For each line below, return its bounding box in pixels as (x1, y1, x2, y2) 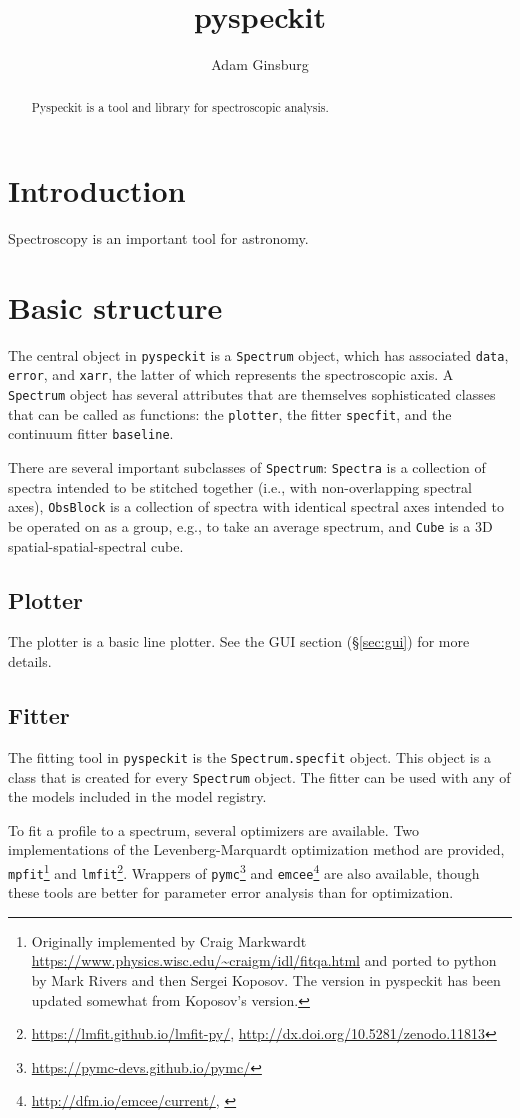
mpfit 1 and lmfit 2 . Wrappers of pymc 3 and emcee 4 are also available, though (8, 859, 480, 883)
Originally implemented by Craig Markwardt (31, 930, 307, 951)
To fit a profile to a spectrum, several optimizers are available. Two (8, 819, 420, 840)
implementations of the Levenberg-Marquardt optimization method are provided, (8, 839, 505, 860)
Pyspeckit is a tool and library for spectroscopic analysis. (31, 98, 329, 115)
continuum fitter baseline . (8, 423, 174, 444)
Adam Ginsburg (211, 54, 309, 75)
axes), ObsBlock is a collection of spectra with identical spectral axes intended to (8, 496, 504, 517)
